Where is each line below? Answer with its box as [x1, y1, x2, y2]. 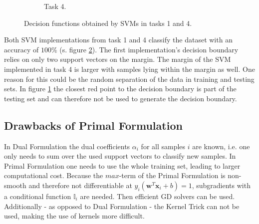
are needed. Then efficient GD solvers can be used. [80, 191, 235, 201]
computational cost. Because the [4, 170, 103, 181]
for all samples [141, 141, 186, 151]
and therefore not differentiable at [28, 180, 132, 190]
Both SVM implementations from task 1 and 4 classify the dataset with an [4, 34, 233, 45]
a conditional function [4, 191, 71, 201]
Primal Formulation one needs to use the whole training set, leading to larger [4, 160, 241, 171]
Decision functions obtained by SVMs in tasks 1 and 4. [24, 17, 192, 28]
